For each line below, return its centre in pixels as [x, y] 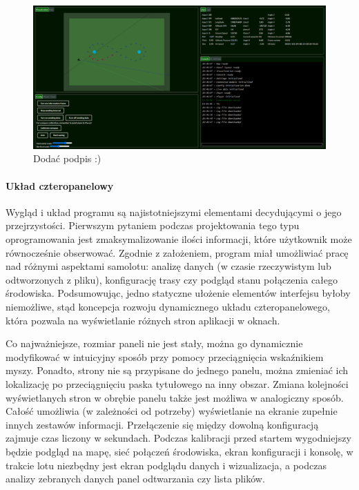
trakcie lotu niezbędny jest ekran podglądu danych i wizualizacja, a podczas [166, 465]
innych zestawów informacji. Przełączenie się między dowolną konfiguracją [162, 424]
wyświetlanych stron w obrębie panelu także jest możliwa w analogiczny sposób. [175, 397]
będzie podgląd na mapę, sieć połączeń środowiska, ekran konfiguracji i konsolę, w [179, 451]
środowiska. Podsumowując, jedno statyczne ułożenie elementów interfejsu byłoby [178, 293]
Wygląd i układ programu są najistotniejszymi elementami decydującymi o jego [174, 212]
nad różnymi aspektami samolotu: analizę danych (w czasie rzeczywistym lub [168, 266]
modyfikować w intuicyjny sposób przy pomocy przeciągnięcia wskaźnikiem [165, 356]
